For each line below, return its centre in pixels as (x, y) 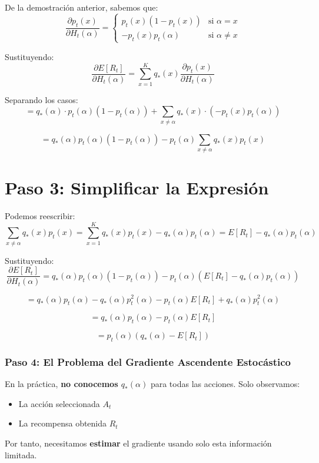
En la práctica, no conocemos (62, 384)
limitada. (21, 454)
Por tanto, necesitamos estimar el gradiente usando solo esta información (138, 443)
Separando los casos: (41, 99)
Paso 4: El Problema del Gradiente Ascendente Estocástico (148, 361)
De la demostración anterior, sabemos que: (82, 7)
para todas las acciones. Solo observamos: (225, 384)
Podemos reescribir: (40, 216)
